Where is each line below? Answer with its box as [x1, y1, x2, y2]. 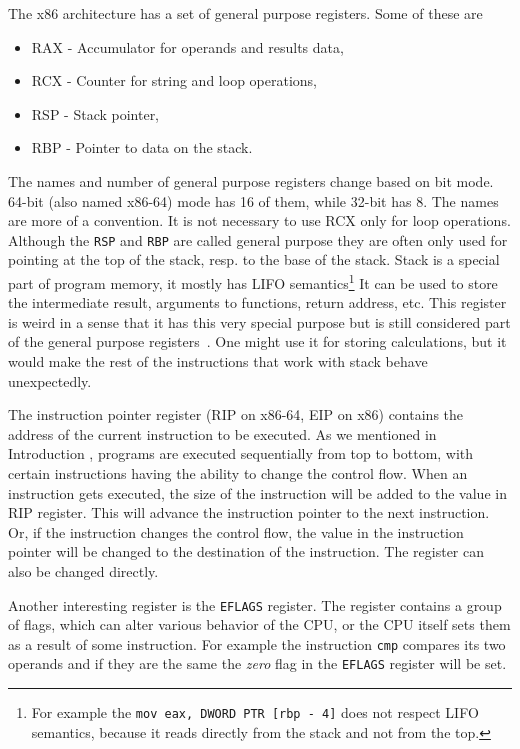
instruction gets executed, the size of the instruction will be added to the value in [8, 482, 507, 503]
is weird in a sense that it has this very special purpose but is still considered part [8, 311, 511, 332]
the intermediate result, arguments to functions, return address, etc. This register [8, 292, 507, 313]
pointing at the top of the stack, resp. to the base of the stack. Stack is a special [8, 249, 500, 270]
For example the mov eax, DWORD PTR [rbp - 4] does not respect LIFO [31, 702, 479, 723]
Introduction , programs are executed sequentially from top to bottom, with [8, 443, 474, 464]
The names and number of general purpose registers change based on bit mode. [8, 170, 494, 191]
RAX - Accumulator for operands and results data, [31, 36, 344, 57]
